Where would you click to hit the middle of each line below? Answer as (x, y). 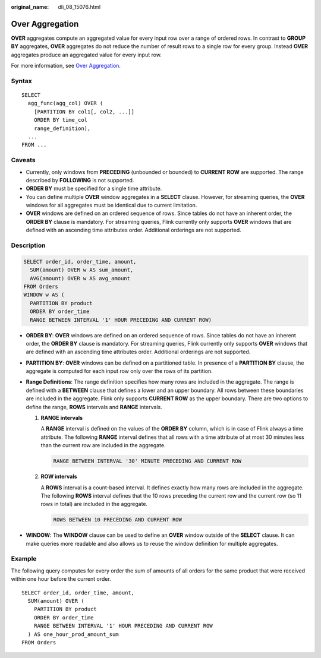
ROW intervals (59, 477)
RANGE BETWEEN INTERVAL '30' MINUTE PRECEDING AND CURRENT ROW (147, 461)
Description (28, 245)
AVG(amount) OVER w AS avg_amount (80, 278)
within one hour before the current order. (61, 579)
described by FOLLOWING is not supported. (80, 180)
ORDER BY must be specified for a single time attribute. (94, 189)
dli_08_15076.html (79, 7)
